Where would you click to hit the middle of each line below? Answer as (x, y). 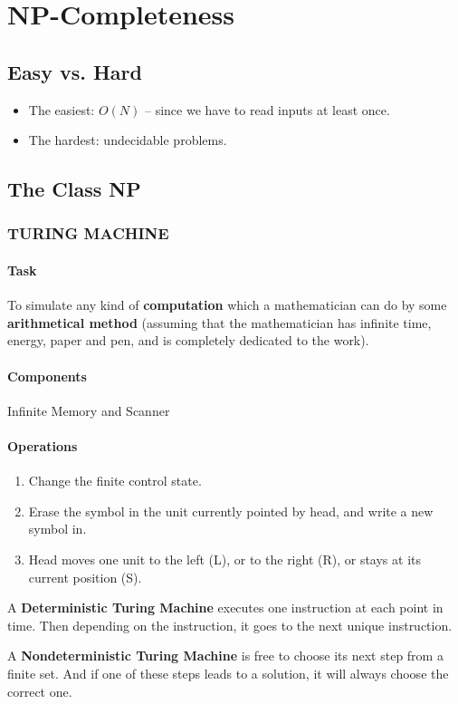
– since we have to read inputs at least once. (267, 109)
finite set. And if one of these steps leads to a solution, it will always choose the (228, 673)
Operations (43, 445)
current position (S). (85, 577)
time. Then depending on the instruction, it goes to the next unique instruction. (230, 625)
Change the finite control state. (115, 481)
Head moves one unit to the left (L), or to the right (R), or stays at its (225, 559)
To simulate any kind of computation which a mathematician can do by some (227, 305)
